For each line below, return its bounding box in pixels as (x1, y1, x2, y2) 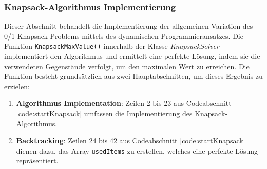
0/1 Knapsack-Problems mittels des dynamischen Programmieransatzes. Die (4, 30, 243, 41)
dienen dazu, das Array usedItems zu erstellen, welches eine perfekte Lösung (16, 145, 258, 156)
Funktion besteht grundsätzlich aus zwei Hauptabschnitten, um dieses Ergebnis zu (4, 71, 263, 81)
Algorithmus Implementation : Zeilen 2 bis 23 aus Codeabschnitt (16, 98, 232, 109)
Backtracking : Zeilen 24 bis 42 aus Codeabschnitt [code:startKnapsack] (16, 135, 245, 146)
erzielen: (4, 80, 30, 91)
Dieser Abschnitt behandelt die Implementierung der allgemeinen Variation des (4, 20, 253, 31)
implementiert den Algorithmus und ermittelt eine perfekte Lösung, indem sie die (4, 51, 260, 61)
